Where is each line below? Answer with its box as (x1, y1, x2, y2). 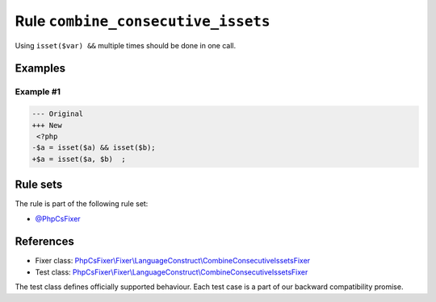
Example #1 (15, 86, 61, 97)
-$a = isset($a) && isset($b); (31, 143, 157, 152)
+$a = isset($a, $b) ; (31, 154, 127, 163)
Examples (15, 61, 66, 76)
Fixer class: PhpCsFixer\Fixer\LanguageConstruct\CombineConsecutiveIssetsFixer (35, 256, 311, 266)
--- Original (31, 110, 84, 118)
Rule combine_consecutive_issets (15, 12, 270, 30)
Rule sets (15, 178, 63, 192)
